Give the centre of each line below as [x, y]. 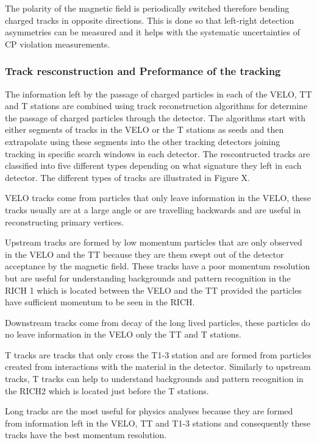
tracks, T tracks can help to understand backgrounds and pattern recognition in [154, 379]
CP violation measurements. [58, 44]
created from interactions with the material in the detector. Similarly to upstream [158, 367]
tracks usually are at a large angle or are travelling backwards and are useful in [153, 209]
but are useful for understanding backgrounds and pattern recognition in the [148, 278]
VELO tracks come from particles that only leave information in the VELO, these [158, 198]
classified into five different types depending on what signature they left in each [153, 165]
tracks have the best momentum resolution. [86, 435]
